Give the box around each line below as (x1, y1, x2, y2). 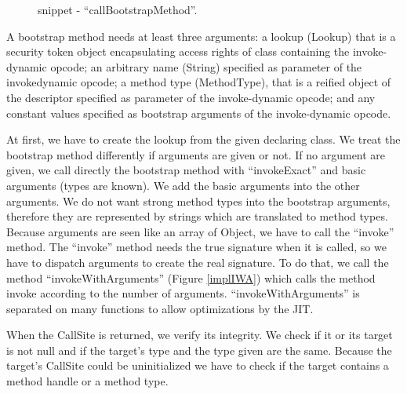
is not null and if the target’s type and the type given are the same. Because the (6, 341, 392, 358)
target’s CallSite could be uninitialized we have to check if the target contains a (6, 357, 389, 374)
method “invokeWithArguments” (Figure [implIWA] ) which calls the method (6, 269, 376, 286)
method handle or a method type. (6, 373, 169, 389)
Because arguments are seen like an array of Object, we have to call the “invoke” (6, 223, 394, 239)
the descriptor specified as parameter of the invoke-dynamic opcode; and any (6, 89, 376, 105)
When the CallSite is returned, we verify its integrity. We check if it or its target (6, 327, 393, 343)
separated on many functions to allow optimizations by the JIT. (6, 300, 314, 316)
